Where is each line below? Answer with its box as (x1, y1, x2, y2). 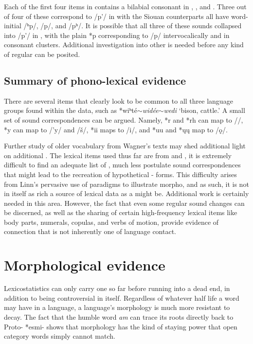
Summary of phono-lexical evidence (4, 72, 186, 88)
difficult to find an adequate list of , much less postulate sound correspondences (4, 160, 241, 170)
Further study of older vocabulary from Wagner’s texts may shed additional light (4, 141, 246, 151)
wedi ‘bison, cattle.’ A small (163, 105, 245, 115)
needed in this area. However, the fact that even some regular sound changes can (4, 198, 245, 208)
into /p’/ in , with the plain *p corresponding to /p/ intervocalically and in (4, 30, 230, 40)
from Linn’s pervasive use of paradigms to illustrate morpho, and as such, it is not (4, 179, 249, 189)
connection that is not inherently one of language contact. (4, 226, 177, 236)
